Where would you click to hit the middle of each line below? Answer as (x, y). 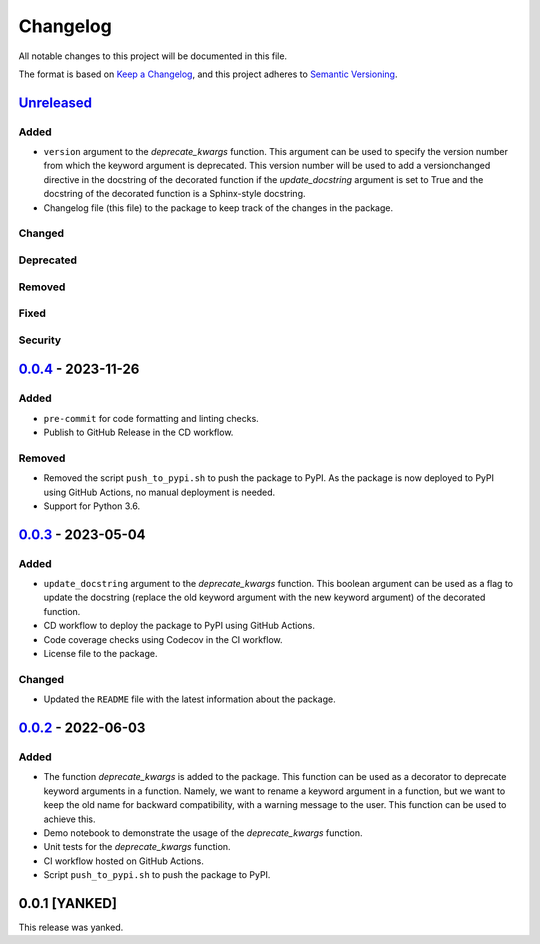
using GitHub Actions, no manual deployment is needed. (159, 492)
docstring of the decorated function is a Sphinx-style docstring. (174, 194)
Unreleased (55, 102)
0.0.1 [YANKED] (67, 903)
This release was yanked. (71, 927)
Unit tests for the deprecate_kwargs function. (137, 847)
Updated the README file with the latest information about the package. (189, 699)
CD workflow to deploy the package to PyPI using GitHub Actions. (179, 626)
